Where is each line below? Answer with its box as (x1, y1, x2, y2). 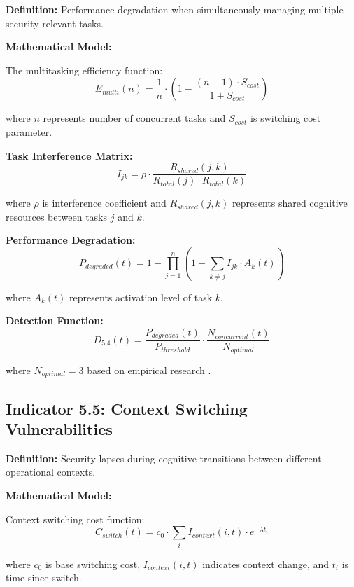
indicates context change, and (202, 556, 330, 571)
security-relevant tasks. (6, 15, 104, 30)
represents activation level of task (69, 289, 213, 304)
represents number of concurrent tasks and (43, 111, 226, 125)
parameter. (6, 124, 52, 139)
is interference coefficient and (42, 195, 167, 210)
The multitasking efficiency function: (6, 62, 163, 77)
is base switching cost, (45, 556, 141, 571)
